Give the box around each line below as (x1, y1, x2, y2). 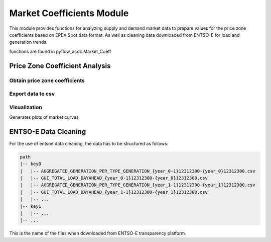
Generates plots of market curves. (9, 114, 80, 120)
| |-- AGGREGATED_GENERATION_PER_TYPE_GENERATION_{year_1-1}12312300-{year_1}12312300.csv (20, 182, 255, 188)
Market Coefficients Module (9, 8, 129, 19)
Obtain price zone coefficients (9, 77, 85, 84)
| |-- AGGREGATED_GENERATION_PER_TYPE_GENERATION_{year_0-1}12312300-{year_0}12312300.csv (20, 168, 255, 174)
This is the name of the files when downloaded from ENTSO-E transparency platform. (9, 230, 186, 236)
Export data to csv (9, 91, 55, 98)
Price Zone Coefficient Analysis (9, 61, 111, 70)
